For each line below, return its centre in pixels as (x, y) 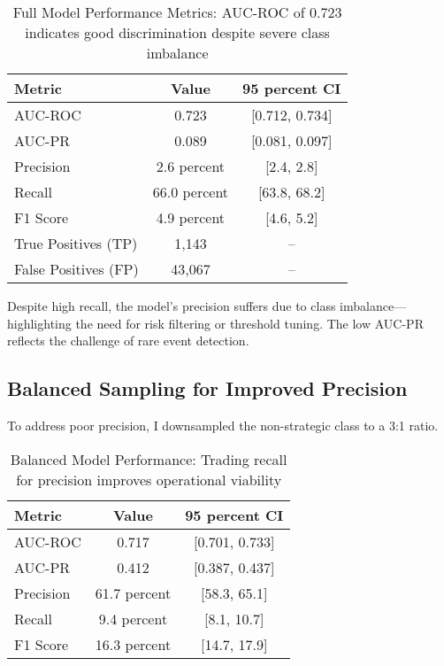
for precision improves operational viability (149, 479)
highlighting (39, 323)
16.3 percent (133, 644)
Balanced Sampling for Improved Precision (207, 388)
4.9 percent (191, 217)
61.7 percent (133, 592)
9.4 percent (133, 618)
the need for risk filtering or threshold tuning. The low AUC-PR (249, 323)
